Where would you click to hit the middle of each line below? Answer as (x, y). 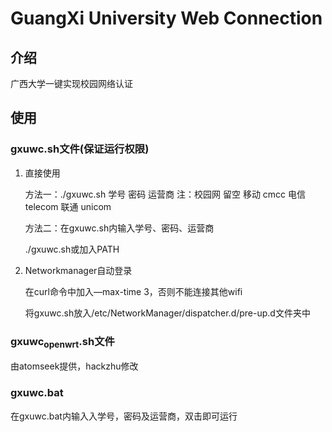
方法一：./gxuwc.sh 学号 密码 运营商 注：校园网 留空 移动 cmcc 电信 (165, 194)
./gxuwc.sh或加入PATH (72, 249)
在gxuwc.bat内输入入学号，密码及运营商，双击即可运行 (124, 416)
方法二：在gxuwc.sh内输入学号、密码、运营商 (119, 228)
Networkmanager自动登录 (78, 270)
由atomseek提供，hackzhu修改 (74, 366)
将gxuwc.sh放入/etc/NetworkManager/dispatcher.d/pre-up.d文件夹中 (167, 313)
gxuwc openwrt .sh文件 (62, 342)
